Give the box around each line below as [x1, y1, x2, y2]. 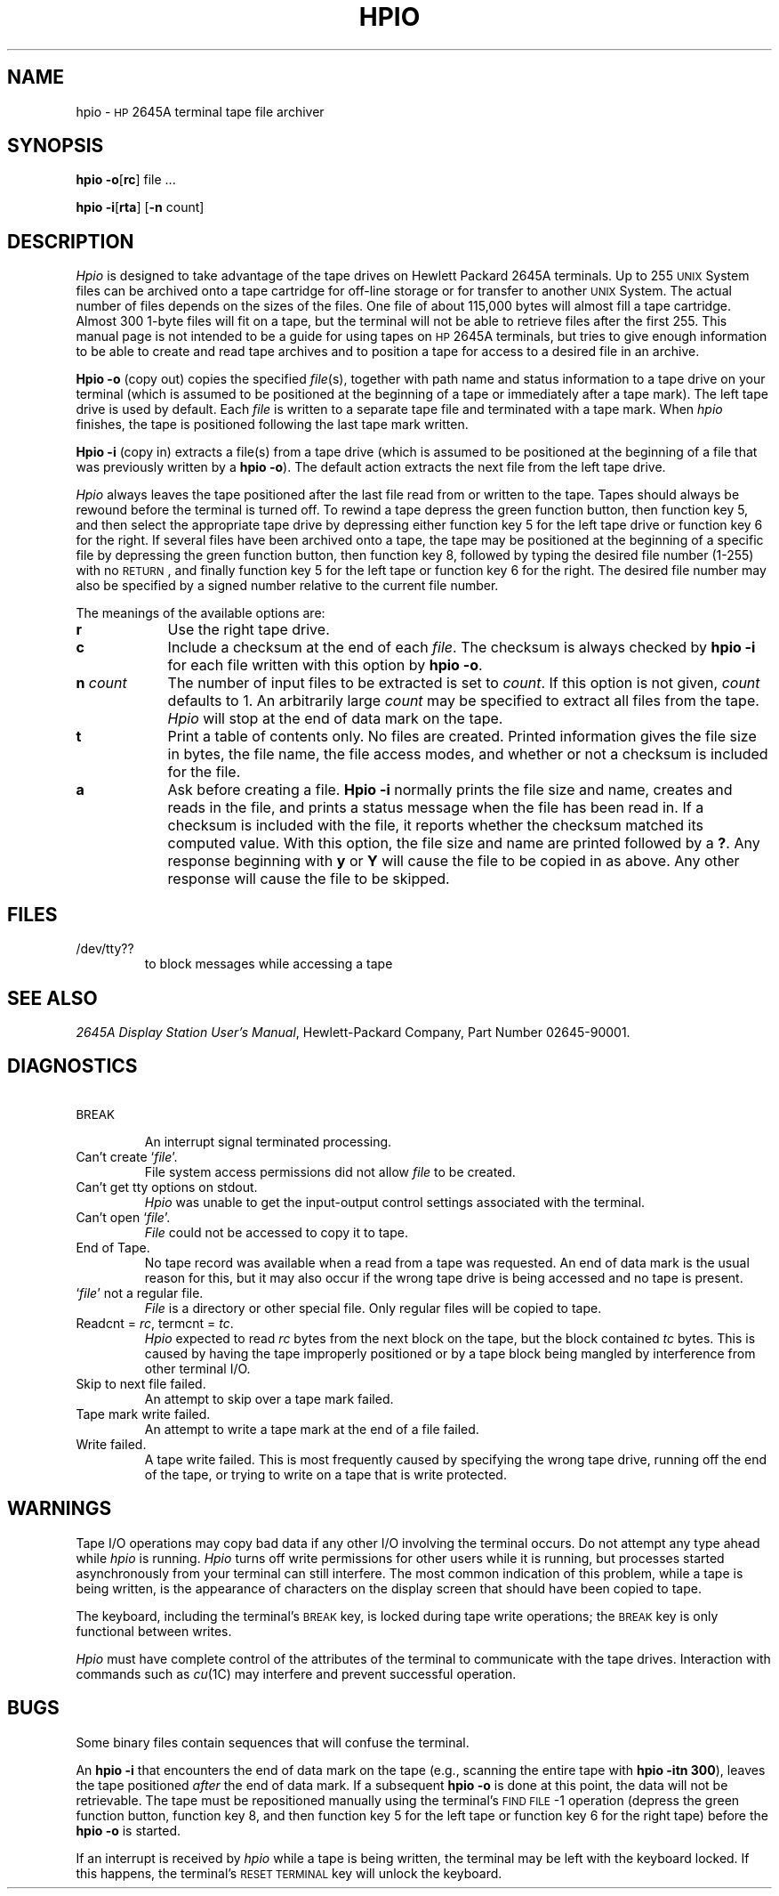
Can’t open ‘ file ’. [76, 1209, 171, 1225]
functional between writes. [76, 1623, 232, 1639]
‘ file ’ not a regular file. [76, 1284, 204, 1300]
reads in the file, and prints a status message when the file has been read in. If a [167, 798, 704, 817]
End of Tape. [76, 1239, 150, 1255]
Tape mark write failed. [76, 1406, 211, 1422]
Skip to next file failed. [76, 1375, 206, 1391]
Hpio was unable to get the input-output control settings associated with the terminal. [144, 1194, 646, 1210]
